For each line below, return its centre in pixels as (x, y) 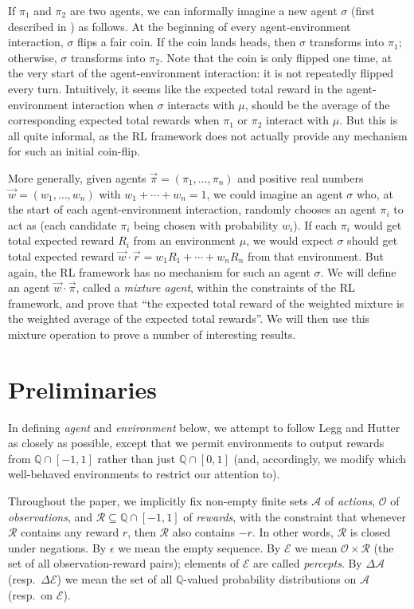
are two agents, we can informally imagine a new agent (203, 10)
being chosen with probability (206, 224)
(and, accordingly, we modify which (320, 458)
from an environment (185, 240)
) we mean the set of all (115, 578)
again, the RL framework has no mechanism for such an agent (159, 271)
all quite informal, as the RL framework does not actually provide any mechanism (208, 135)
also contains (204, 532)
